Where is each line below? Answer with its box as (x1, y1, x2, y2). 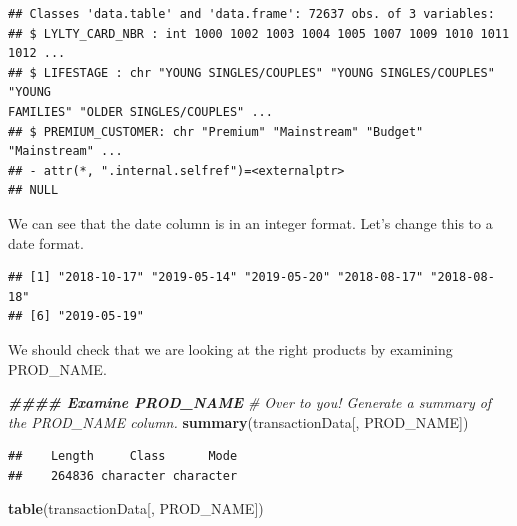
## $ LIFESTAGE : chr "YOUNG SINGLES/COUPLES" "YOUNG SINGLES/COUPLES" (8, 65, 495, 80)
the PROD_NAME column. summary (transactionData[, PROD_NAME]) (8, 411, 469, 432)
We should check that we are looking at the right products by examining (8, 338, 453, 359)
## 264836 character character (8, 468, 238, 483)
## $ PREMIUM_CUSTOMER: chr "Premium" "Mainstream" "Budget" (8, 124, 424, 139)
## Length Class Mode (8, 449, 238, 464)
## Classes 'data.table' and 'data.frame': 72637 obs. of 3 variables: (8, 7, 495, 21)
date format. (8, 232, 84, 253)
